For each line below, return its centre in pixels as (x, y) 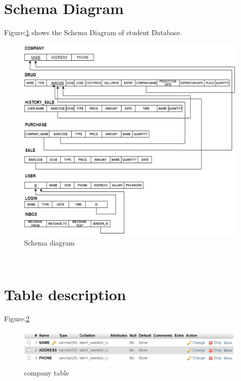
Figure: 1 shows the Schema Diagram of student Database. (93, 32)
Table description (65, 294)
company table (47, 373)
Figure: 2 (17, 318)
